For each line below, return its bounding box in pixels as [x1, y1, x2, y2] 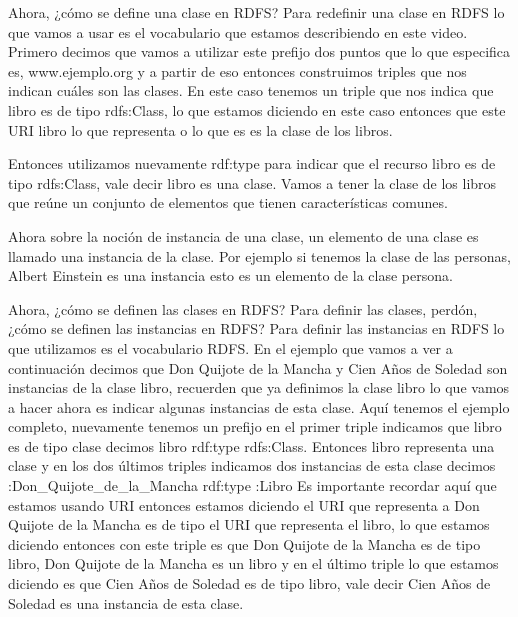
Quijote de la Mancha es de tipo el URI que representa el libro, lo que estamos [8, 514, 490, 535]
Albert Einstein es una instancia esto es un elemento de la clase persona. [8, 265, 453, 286]
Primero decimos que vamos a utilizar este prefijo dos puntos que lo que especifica [8, 41, 511, 62]
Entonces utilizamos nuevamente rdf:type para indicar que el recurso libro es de [8, 153, 496, 174]
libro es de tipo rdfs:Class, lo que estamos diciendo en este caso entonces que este [8, 99, 506, 120]
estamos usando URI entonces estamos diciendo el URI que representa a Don [8, 494, 480, 515]
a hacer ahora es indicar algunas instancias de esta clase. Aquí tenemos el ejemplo [8, 396, 510, 417]
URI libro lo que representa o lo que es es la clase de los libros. [8, 119, 393, 140]
